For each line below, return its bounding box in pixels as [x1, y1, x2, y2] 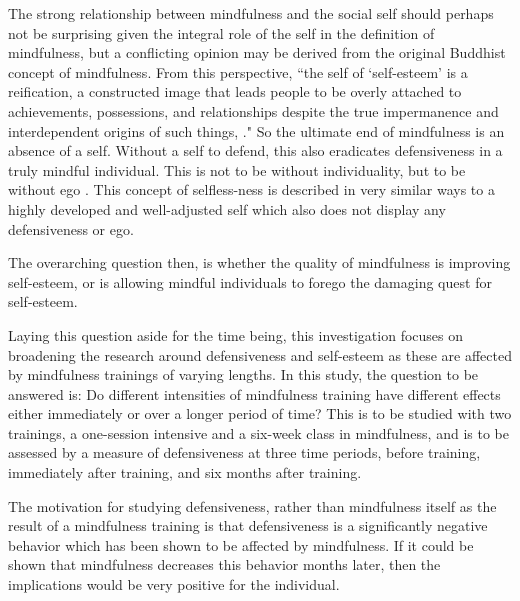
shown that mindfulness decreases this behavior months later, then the [8, 554, 441, 575]
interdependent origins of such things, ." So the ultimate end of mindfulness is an [8, 120, 505, 141]
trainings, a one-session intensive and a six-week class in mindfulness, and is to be [8, 422, 509, 443]
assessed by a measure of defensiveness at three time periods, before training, [8, 442, 481, 463]
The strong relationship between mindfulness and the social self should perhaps [8, 3, 494, 23]
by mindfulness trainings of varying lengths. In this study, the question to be [8, 364, 479, 385]
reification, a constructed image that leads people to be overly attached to [8, 81, 462, 102]
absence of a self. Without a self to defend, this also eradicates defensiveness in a [8, 140, 503, 161]
